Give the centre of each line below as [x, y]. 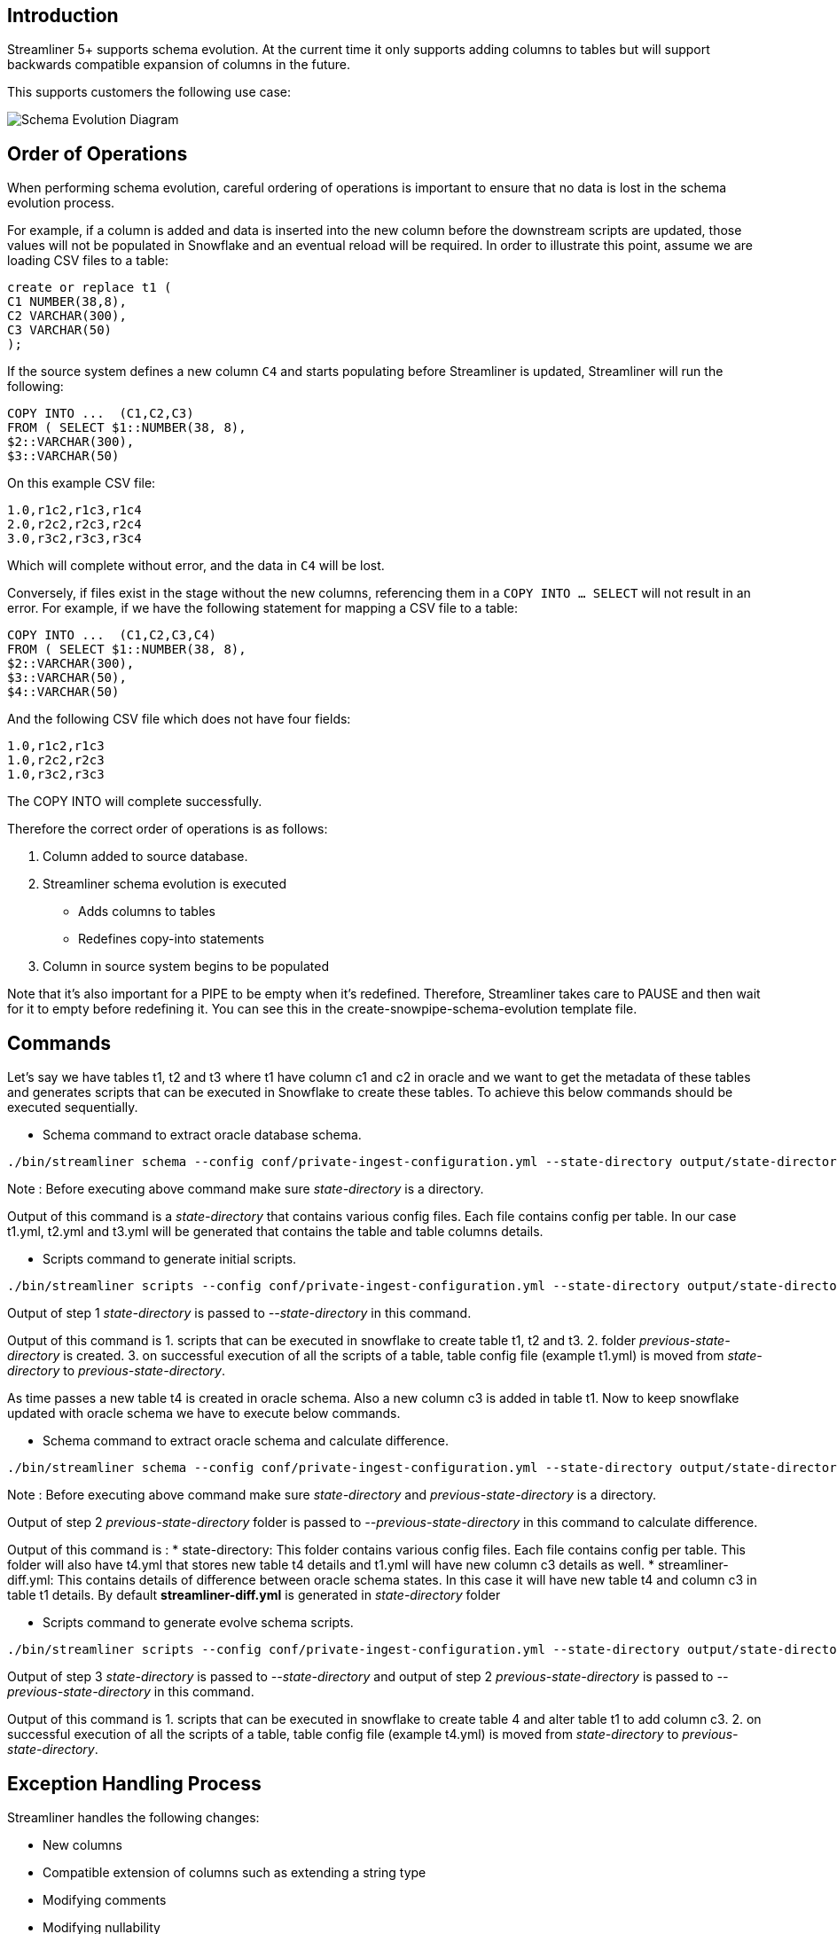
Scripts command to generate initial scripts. [170, 1259]
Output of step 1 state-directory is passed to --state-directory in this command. [239, 1313]
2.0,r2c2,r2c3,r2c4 [74, 525]
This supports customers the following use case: [149, 92]
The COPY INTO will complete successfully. [135, 802]
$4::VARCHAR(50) [63, 692]
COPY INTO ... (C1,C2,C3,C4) [112, 635]
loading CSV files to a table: [88, 261]
